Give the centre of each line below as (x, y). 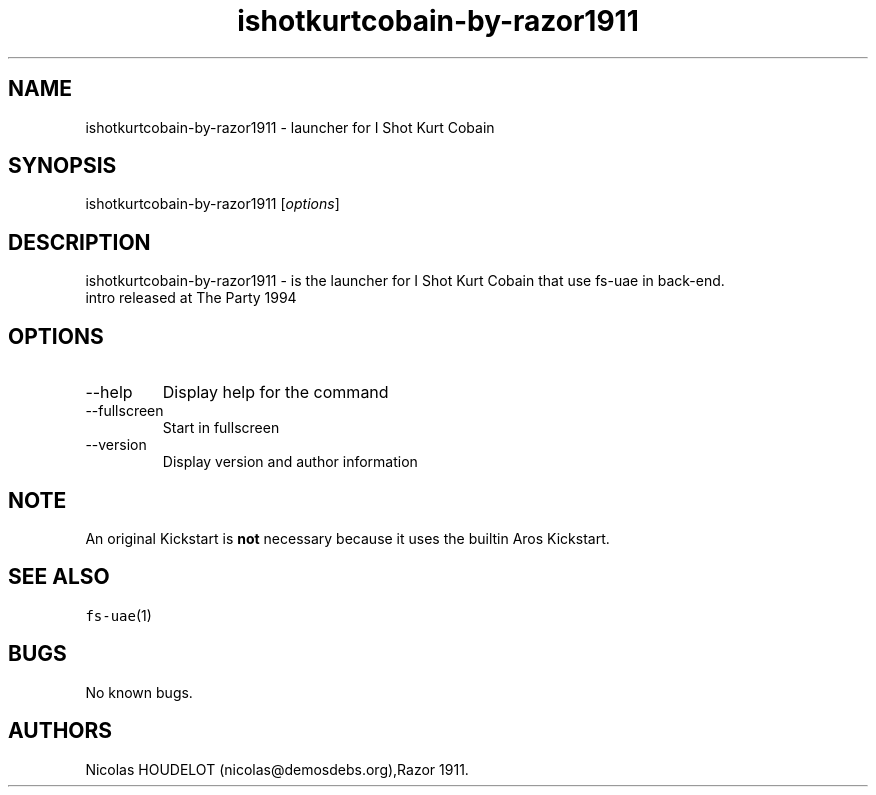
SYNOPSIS (62, 166)
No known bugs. (139, 692)
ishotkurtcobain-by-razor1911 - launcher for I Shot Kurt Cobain (290, 127)
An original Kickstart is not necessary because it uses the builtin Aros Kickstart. (347, 538)
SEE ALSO (59, 577)
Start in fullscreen (221, 428)
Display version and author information (290, 462)
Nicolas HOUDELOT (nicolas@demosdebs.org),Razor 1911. (277, 769)
